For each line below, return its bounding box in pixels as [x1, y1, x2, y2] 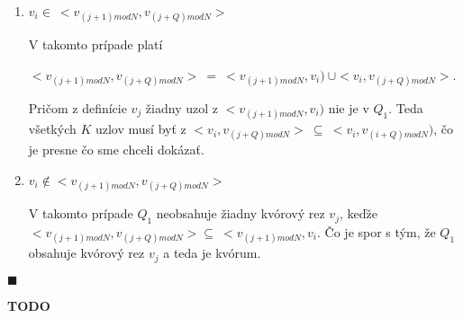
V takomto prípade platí [28, 35, 163, 54]
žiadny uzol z [145, 98, 218, 117]
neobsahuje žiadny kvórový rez [156, 204, 325, 223]
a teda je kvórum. [163, 243, 261, 262]
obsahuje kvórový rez [28, 243, 145, 262]
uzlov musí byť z [95, 119, 186, 138]
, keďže [339, 204, 377, 223]
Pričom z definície [28, 98, 127, 117]
